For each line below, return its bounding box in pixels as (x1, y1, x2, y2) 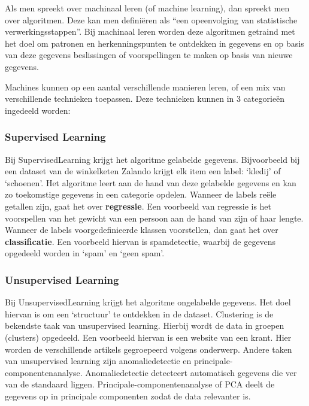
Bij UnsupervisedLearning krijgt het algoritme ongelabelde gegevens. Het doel (5, 296, 291, 308)
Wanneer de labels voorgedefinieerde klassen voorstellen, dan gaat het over (5, 223, 278, 236)
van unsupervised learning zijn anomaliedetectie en (5, 355, 192, 367)
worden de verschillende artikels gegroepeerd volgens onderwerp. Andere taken (5, 343, 292, 355)
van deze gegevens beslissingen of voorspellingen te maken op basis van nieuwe (5, 49, 293, 61)
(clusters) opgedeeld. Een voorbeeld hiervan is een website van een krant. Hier (5, 331, 292, 343)
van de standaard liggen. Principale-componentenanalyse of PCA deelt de (5, 378, 275, 390)
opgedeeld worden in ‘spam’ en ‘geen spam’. (5, 247, 165, 259)
